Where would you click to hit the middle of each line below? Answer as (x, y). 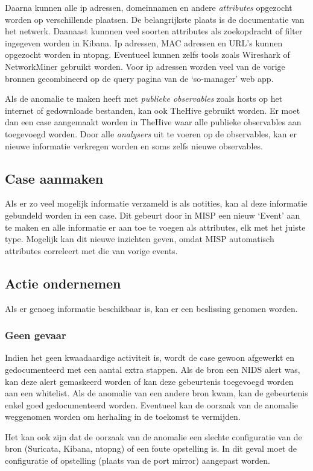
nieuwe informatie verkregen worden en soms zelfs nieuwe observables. (134, 145)
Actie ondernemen (63, 283)
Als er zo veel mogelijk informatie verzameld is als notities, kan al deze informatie (156, 203)
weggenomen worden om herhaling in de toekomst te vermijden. (123, 416)
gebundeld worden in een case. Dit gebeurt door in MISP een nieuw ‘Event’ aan (153, 215)
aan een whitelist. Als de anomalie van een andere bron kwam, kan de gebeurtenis (156, 393)
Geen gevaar (36, 335)
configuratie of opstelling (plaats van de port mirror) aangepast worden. (138, 460)
